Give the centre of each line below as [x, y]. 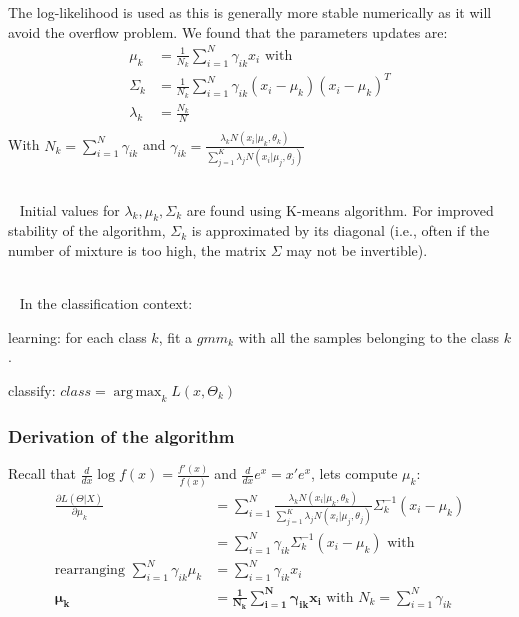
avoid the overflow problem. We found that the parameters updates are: [228, 31]
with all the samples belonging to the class [369, 336]
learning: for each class [77, 336]
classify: [32, 389]
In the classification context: [106, 303]
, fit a [175, 336]
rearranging [89, 570]
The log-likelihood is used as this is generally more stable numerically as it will [250, 12]
